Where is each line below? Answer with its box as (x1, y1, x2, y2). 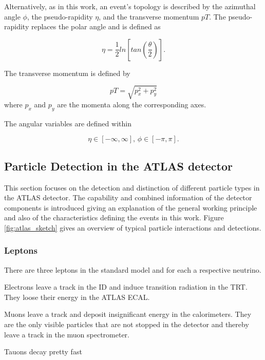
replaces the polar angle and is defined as (31, 21, 161, 32)
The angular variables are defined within (4, 118, 131, 128)
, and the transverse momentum (99, 11, 199, 22)
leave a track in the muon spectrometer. (4, 329, 129, 339)
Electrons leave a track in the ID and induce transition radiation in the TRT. (4, 281, 248, 292)
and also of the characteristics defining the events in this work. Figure (4, 212, 224, 223)
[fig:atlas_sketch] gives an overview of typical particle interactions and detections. (4, 222, 261, 233)
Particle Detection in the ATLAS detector (4, 158, 233, 174)
